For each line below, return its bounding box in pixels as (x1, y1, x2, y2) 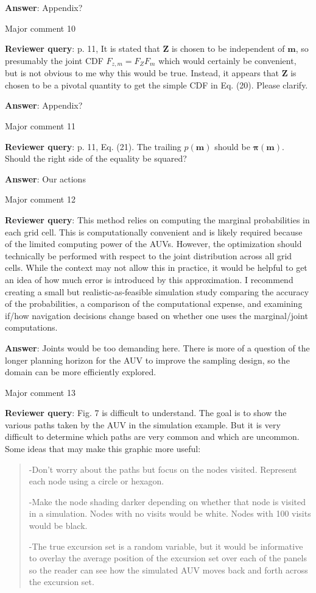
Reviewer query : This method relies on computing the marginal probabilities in (5, 213, 310, 226)
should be (214, 140, 250, 153)
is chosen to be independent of (171, 42, 285, 55)
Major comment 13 (5, 386, 75, 398)
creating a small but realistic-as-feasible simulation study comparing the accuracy (5, 285, 309, 298)
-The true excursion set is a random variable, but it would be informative (29, 539, 303, 552)
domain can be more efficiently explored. (5, 365, 156, 378)
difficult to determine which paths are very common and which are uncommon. (5, 430, 300, 443)
